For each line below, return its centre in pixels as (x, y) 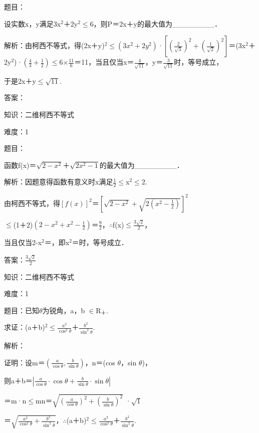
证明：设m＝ (25, 362)
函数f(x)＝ (20, 165)
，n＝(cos (100, 362)
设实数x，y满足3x (33, 23)
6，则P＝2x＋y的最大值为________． (156, 23)
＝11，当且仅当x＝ (104, 62)
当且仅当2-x (23, 242)
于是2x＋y (20, 80)
